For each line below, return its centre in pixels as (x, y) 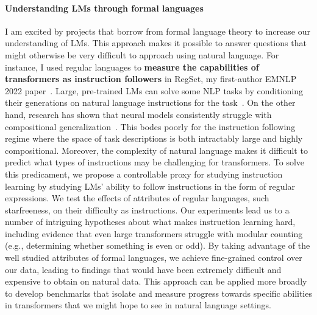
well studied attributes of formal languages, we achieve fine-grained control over (154, 258)
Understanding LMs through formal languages (104, 8)
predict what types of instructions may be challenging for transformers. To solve (155, 162)
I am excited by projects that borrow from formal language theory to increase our (158, 31)
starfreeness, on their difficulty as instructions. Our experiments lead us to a (147, 209)
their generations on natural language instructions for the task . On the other (150, 102)
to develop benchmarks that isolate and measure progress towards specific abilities (158, 293)
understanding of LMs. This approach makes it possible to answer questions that (156, 43)
